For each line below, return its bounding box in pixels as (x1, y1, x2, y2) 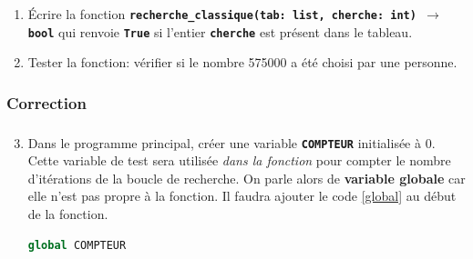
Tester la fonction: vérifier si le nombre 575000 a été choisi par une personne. (27, 53, 458, 72)
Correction (6, 91, 87, 114)
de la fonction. (27, 204, 108, 224)
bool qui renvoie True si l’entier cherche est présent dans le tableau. (27, 22, 413, 41)
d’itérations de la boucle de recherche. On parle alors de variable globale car (27, 168, 466, 187)
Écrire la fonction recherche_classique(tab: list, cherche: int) (27, 4, 416, 23)
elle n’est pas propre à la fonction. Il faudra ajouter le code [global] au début (27, 186, 457, 205)
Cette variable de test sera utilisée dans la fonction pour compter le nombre (27, 151, 451, 170)
